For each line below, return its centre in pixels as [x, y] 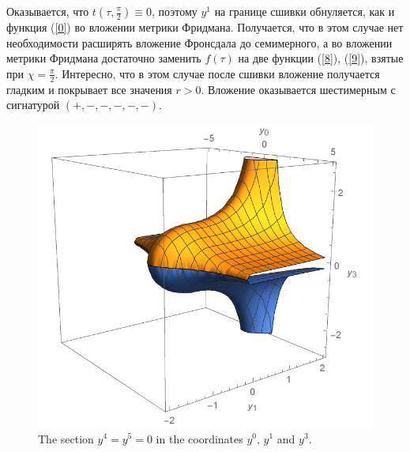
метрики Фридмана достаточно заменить [104, 58]
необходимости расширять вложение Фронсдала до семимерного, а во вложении [199, 42]
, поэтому [174, 11]
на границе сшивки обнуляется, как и [305, 11]
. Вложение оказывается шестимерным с [298, 89]
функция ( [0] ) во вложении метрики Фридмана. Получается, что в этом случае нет [205, 27]
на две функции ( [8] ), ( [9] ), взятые [321, 58]
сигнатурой [33, 105]
